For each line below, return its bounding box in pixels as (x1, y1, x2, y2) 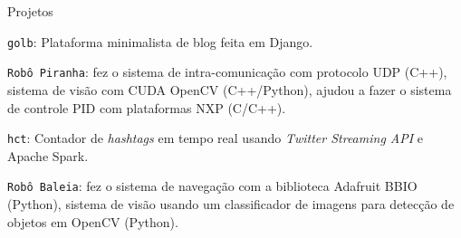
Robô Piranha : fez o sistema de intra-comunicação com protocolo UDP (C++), (7, 62, 447, 81)
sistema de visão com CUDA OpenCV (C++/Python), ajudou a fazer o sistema (7, 80, 452, 99)
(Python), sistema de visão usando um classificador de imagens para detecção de (7, 195, 455, 213)
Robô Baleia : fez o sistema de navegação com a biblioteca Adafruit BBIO (7, 176, 418, 195)
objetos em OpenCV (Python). (7, 212, 178, 231)
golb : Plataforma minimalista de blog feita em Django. (7, 32, 313, 51)
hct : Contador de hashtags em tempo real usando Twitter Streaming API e (7, 129, 424, 148)
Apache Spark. (7, 146, 89, 165)
